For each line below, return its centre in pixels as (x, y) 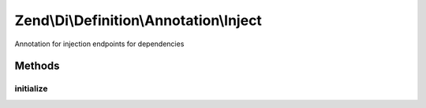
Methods (37, 66)
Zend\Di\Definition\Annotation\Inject (138, 20)
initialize (31, 88)
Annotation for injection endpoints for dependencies (99, 44)
